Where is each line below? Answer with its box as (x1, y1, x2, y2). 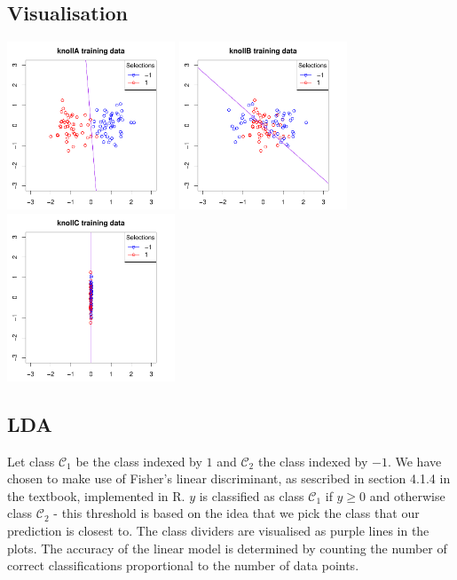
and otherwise (369, 486, 445, 505)
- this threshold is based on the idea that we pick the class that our (53, 504, 420, 522)
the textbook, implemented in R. (7, 486, 185, 505)
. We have (387, 451, 442, 470)
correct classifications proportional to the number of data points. (7, 556, 359, 575)
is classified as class (199, 486, 304, 505)
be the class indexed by (75, 451, 202, 470)
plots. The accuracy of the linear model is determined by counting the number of (7, 538, 447, 557)
